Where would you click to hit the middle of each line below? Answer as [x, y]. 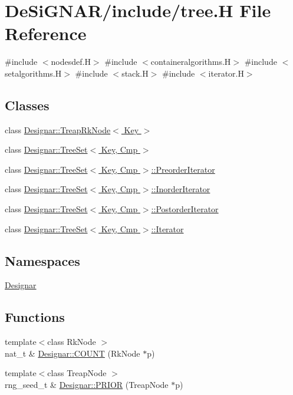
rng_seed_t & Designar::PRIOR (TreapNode [87, 385]
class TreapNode [77, 373]
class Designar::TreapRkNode [58, 129]
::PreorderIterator [183, 169]
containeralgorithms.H [191, 62]
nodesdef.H [71, 62]
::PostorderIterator [185, 209]
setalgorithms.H [33, 73]
